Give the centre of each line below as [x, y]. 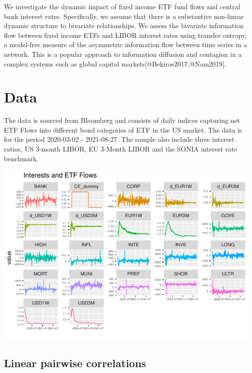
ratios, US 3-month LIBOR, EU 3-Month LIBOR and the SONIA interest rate [121, 149]
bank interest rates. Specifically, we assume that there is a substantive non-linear [124, 16]
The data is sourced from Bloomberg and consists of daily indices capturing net [122, 120]
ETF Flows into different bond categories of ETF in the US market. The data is [123, 129]
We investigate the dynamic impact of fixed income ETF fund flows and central [122, 6]
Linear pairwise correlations [75, 363]
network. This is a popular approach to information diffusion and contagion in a [123, 54]
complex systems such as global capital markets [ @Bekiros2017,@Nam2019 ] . [115, 63]
